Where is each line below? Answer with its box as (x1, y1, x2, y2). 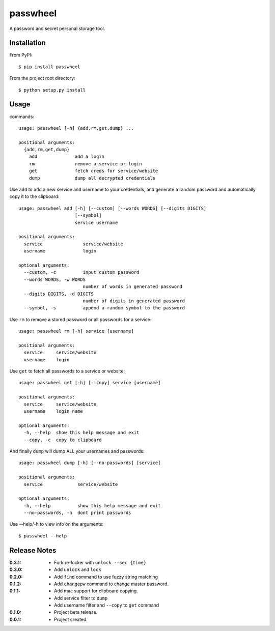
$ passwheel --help (18, 533, 67, 539)
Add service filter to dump (54, 595, 108, 601)
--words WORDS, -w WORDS (23, 276, 86, 282)
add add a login (29, 154, 104, 160)
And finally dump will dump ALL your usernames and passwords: (9, 448, 145, 454)
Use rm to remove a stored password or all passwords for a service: (9, 316, 152, 323)
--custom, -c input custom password (23, 270, 140, 275)
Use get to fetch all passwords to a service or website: (9, 368, 125, 374)
